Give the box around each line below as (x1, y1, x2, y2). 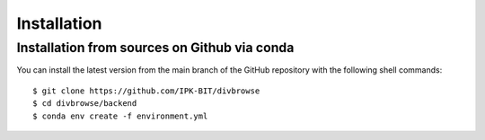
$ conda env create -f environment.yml (32, 110, 208, 121)
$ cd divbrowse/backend (32, 99, 137, 109)
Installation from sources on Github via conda (16, 39, 295, 56)
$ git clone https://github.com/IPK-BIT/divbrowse (32, 85, 260, 96)
